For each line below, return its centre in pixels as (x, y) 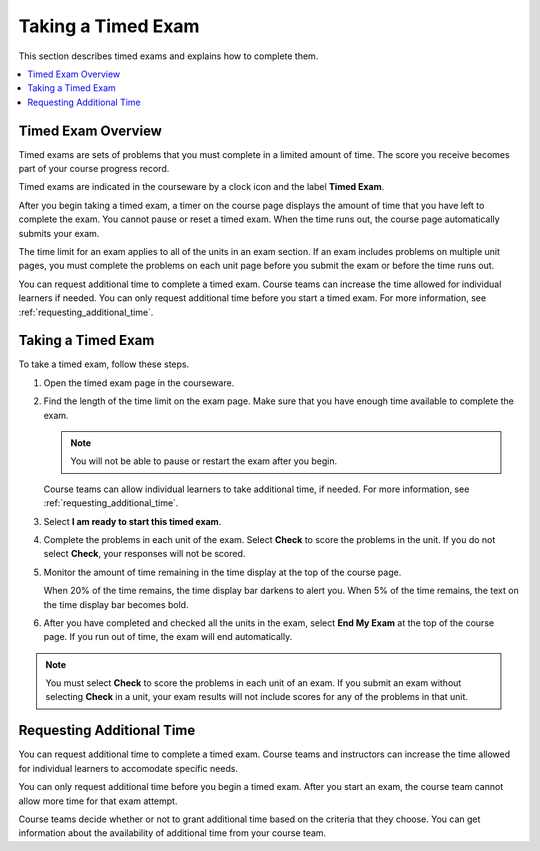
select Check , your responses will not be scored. (144, 554)
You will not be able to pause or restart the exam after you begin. (204, 461)
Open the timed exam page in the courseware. (139, 382)
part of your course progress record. (94, 169)
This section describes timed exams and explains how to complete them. (168, 56)
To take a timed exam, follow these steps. (104, 364)
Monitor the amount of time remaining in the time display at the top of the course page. (222, 572)
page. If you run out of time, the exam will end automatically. (168, 637)
